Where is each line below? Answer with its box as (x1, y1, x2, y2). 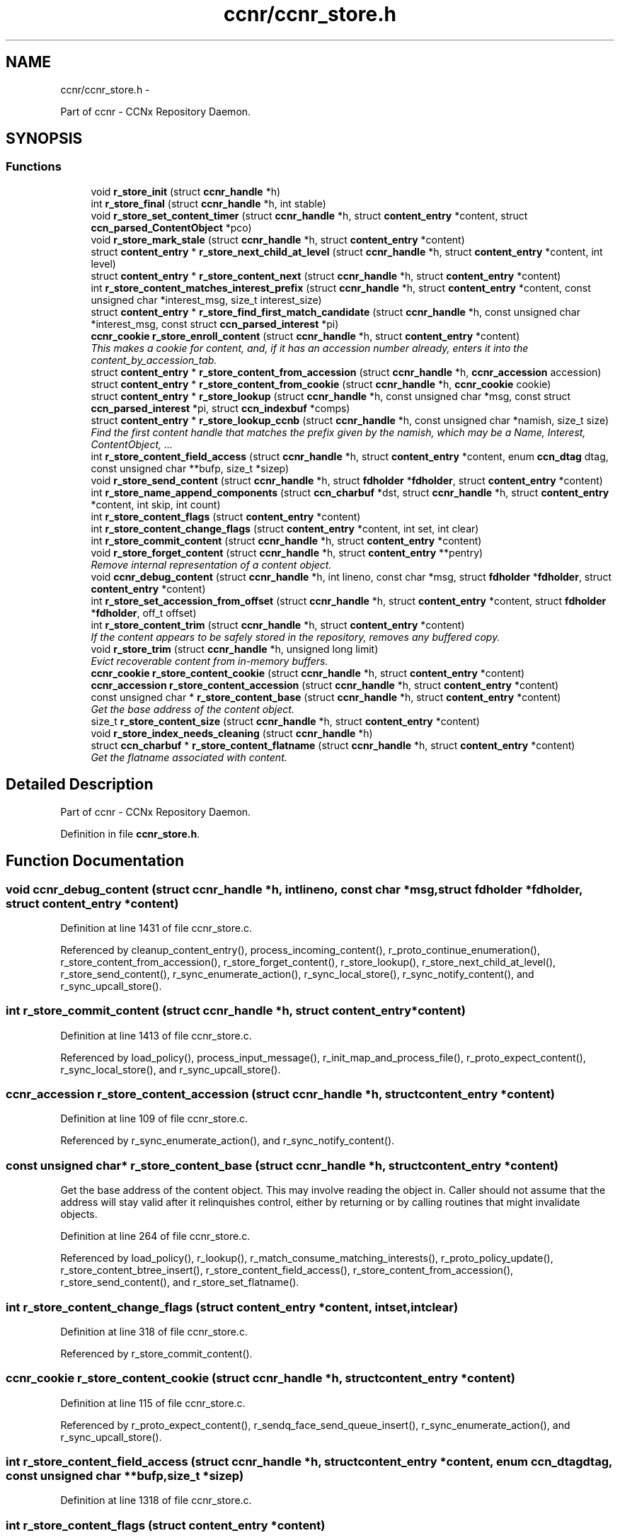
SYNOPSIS (6, 130, 83, 148)
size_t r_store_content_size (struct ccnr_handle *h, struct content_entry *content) (91, 714, 480, 727)
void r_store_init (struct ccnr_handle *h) (91, 185, 281, 198)
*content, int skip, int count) (91, 498, 221, 511)
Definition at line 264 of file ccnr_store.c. (60, 1230, 251, 1243)
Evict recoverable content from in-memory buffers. (91, 654, 328, 667)
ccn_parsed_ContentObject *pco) (91, 221, 252, 234)
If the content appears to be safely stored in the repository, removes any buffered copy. (91, 630, 500, 643)
